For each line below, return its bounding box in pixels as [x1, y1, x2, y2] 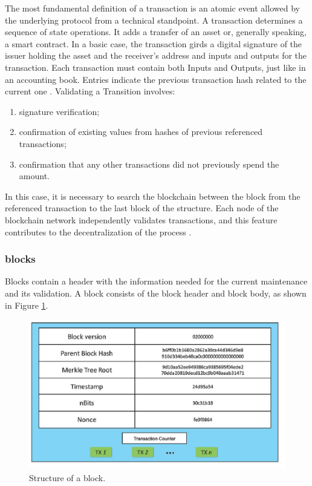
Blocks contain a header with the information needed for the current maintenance [5, 275, 308, 287]
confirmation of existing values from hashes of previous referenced [19, 125, 263, 138]
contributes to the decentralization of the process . [5, 225, 192, 238]
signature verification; [19, 105, 100, 117]
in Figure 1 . [5, 298, 48, 311]
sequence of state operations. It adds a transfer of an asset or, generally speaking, [5, 25, 307, 38]
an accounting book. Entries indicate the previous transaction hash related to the [5, 73, 307, 85]
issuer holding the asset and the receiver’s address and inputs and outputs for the [5, 49, 307, 62]
